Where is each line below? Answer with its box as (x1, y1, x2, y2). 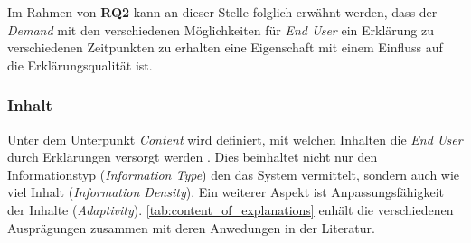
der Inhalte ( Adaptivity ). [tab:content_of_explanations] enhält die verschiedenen (7, 200, 454, 219)
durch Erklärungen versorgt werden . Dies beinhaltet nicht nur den (7, 147, 378, 166)
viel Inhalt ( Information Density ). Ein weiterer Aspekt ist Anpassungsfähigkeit (7, 182, 445, 201)
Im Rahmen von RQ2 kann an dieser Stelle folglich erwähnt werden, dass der (7, 3, 438, 21)
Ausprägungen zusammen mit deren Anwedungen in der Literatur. (7, 218, 375, 237)
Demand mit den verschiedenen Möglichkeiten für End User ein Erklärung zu (7, 20, 435, 39)
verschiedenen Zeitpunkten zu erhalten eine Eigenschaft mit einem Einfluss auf (7, 38, 443, 57)
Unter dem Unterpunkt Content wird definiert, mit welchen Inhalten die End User (7, 129, 463, 148)
